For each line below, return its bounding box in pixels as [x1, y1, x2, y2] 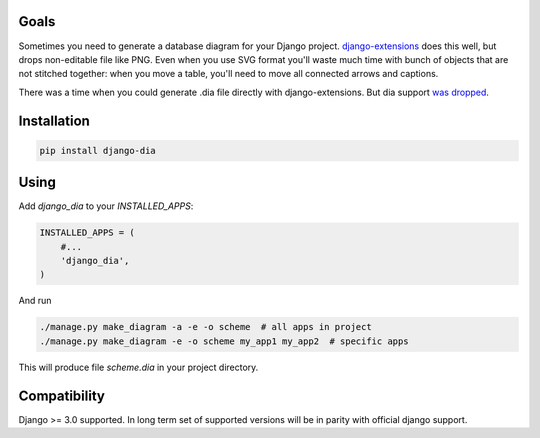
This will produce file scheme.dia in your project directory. [18, 361, 259, 373]
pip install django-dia [39, 145, 157, 156]
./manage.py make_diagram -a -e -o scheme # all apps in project [39, 321, 372, 333]
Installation [18, 112, 90, 129]
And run [18, 295, 52, 307]
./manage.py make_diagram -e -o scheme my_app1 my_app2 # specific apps [39, 335, 409, 347]
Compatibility [18, 387, 105, 404]
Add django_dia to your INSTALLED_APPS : [18, 200, 194, 212]
